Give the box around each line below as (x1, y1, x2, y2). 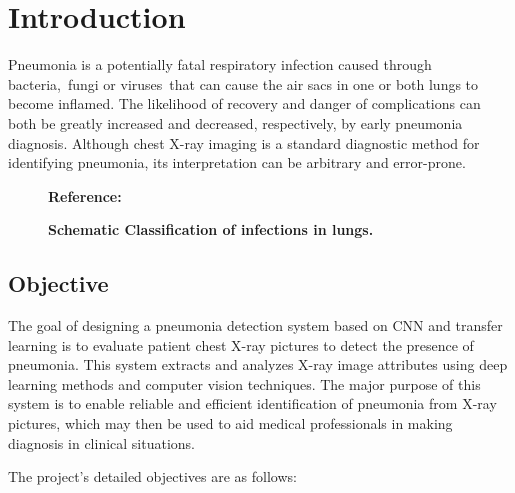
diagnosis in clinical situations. (8, 432, 195, 453)
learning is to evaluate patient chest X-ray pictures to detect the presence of (8, 334, 474, 355)
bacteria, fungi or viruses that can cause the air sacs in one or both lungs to (8, 73, 479, 94)
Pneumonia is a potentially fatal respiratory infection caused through (8, 54, 432, 75)
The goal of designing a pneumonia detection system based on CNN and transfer (8, 315, 503, 336)
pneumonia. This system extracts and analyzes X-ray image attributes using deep (8, 354, 508, 375)
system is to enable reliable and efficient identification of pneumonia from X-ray (8, 393, 497, 414)
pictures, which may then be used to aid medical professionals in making (8, 413, 453, 434)
